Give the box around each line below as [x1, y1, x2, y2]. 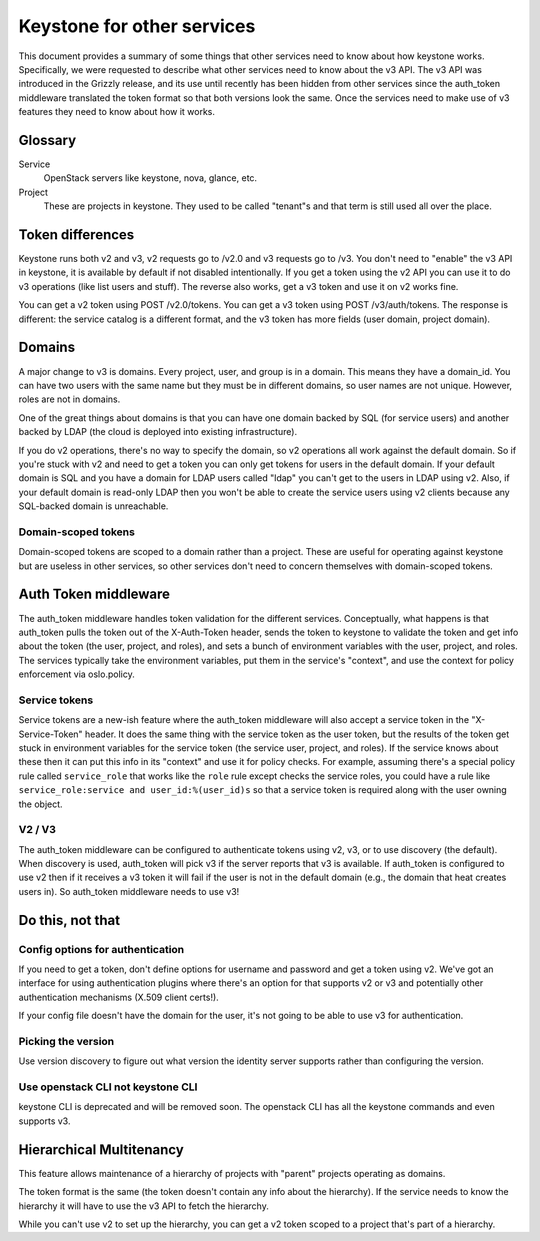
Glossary [18, 131, 77, 149]
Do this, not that [18, 911, 120, 929]
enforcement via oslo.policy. [18, 668, 135, 680]
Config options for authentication [18, 942, 185, 956]
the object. [18, 798, 64, 810]
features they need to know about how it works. [18, 106, 215, 118]
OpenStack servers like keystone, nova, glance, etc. [43, 172, 258, 184]
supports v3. [18, 1115, 71, 1127]
